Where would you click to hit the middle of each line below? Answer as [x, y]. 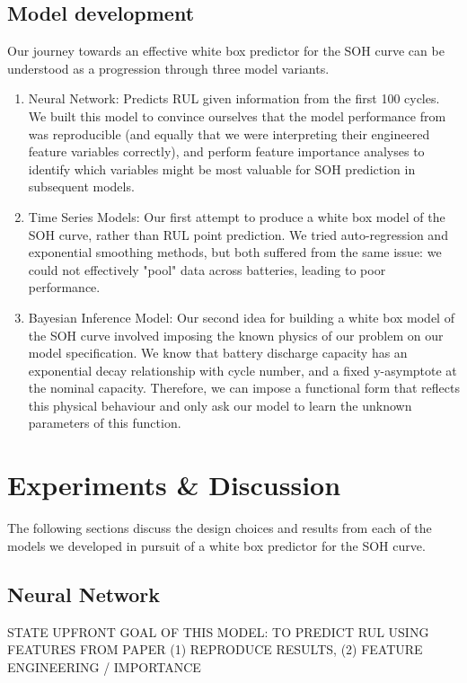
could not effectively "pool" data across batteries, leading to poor [207, 269]
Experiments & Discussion [174, 485]
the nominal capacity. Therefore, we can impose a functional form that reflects [244, 388]
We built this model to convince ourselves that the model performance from [237, 115]
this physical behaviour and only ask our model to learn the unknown [220, 405]
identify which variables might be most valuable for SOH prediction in [222, 169]
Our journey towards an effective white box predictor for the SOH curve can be [226, 51]
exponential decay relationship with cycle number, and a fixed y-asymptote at [242, 370]
